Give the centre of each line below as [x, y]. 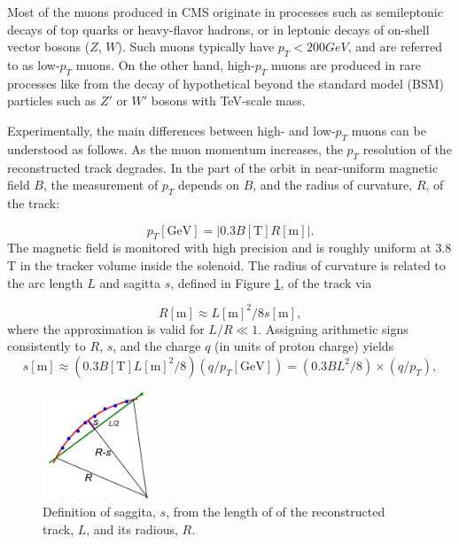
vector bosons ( [49, 47]
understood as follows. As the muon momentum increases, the [175, 148]
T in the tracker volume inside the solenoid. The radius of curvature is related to [226, 264]
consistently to [47, 346]
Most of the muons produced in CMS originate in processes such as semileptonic [225, 12]
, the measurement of [101, 185]
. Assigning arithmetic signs [333, 328]
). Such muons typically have [196, 47]
